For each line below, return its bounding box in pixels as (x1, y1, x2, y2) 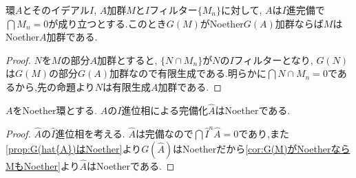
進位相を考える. (55, 126, 125, 141)
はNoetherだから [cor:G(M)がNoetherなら (173, 141, 350, 155)
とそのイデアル (22, 3, 90, 16)
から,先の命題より (14, 79, 95, 93)
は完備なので (135, 126, 193, 141)
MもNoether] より (6, 158, 80, 173)
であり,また (238, 126, 289, 141)
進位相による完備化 (121, 102, 208, 117)
